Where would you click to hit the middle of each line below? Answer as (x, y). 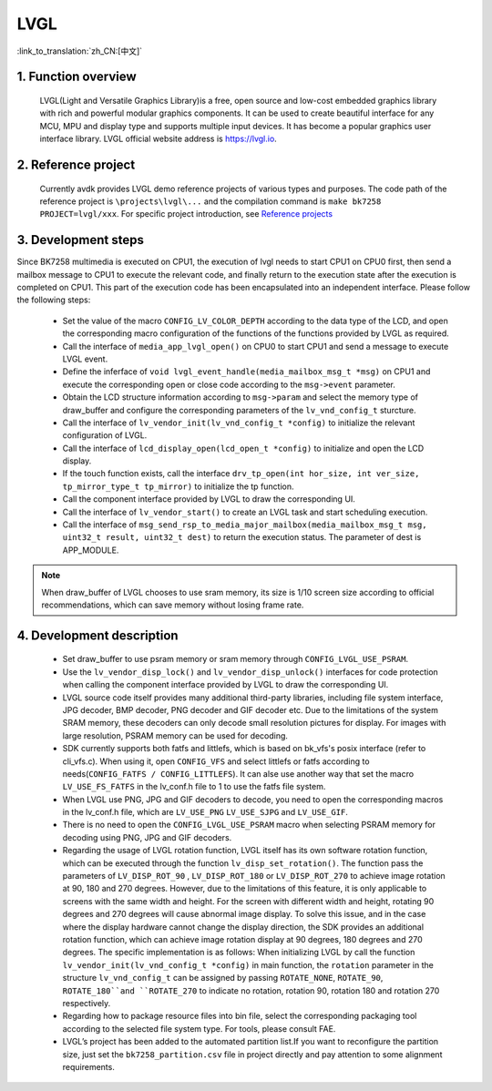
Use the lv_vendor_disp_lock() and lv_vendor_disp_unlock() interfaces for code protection (251, 672)
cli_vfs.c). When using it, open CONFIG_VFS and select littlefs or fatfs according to (216, 761)
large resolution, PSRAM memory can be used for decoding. (175, 735)
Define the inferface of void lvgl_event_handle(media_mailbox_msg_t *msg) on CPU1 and (246, 372)
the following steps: (54, 300)
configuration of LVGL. (105, 435)
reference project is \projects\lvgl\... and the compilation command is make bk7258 (210, 201)
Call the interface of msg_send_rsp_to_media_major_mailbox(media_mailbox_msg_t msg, (245, 525)
